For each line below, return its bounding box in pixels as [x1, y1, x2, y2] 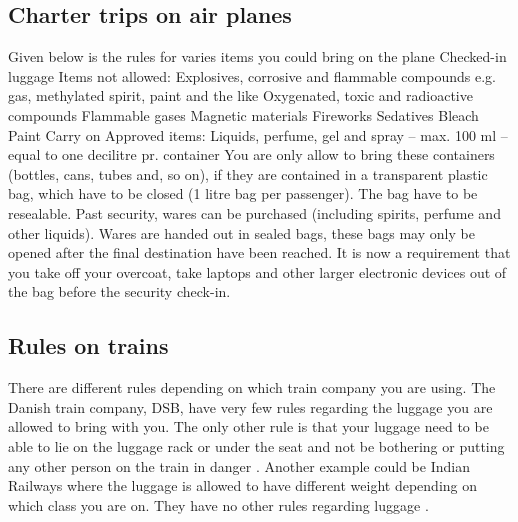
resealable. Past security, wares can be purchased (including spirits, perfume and [8, 202, 501, 223]
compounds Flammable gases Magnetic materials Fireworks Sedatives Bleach [8, 104, 479, 125]
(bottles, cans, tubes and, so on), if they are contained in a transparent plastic [8, 163, 488, 184]
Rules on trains [8, 330, 169, 361]
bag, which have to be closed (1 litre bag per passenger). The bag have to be [8, 183, 478, 204]
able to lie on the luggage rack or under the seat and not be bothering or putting [8, 435, 505, 456]
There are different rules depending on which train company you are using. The [8, 377, 496, 398]
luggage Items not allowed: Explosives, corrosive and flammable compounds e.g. [8, 65, 496, 86]
